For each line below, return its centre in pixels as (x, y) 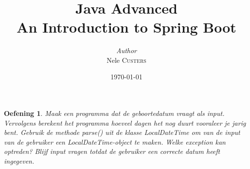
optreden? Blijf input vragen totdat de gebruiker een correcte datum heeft (112, 151)
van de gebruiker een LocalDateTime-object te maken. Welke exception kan (115, 141)
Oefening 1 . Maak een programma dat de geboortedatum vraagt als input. (114, 113)
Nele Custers (126, 60)
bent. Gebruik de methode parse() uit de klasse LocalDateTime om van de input (122, 132)
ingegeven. (19, 161)
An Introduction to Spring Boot (126, 27)
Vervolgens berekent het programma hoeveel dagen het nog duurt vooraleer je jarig (125, 122)
